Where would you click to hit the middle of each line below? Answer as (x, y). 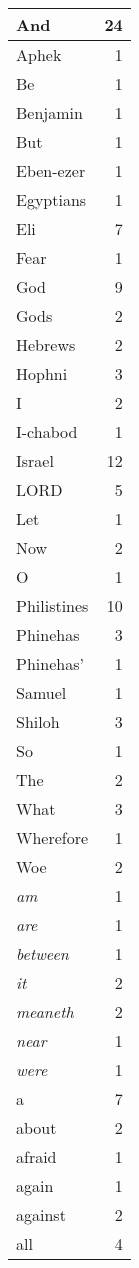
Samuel (41, 692)
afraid (36, 1156)
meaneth (45, 1011)
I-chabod (47, 431)
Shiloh (38, 721)
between (42, 953)
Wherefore (52, 837)
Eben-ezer (51, 170)
